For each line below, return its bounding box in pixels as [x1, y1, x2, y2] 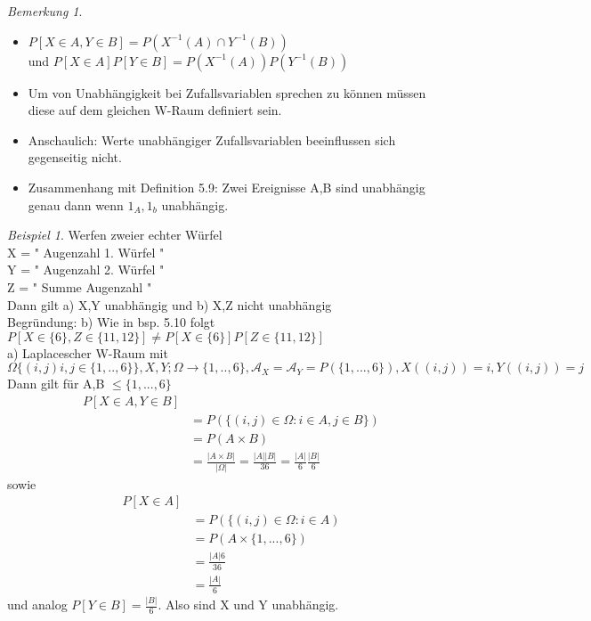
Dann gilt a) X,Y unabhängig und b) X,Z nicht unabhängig [7, 295, 332, 314]
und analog [7, 595, 68, 613]
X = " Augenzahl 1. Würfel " [7, 242, 165, 261]
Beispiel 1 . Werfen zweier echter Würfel [7, 225, 223, 244]
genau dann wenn [28, 195, 124, 214]
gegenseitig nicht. [28, 148, 122, 167]
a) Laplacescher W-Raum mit [7, 343, 168, 362]
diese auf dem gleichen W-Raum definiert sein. [28, 101, 282, 119]
